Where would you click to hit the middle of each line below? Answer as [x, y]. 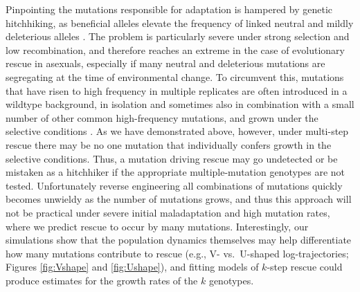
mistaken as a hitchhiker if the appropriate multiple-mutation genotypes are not [175, 172]
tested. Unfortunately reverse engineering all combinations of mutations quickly [174, 185]
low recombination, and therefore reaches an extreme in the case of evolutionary [175, 49]
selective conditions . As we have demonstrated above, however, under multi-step [177, 131]
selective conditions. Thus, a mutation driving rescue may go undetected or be [172, 158]
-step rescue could [305, 267]
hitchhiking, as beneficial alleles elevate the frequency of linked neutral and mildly [180, 22]
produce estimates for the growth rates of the [102, 280]
